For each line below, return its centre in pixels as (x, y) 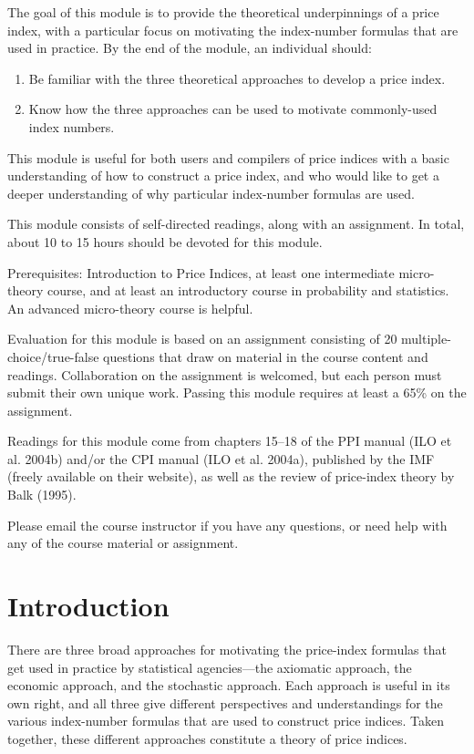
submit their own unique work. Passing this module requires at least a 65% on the (237, 392)
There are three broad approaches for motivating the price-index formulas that (227, 649)
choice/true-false (53, 356)
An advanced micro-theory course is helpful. (130, 308)
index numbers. (72, 126)
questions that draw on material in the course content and (266, 356)
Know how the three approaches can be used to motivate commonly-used (233, 109)
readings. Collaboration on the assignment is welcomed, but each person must (225, 374)
